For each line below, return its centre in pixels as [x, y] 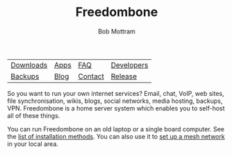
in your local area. [33, 144]
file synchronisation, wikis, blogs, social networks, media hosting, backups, [115, 101]
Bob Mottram [117, 31]
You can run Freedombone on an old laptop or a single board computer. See [116, 129]
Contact [91, 76]
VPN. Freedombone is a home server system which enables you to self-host [116, 108]
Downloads [29, 65]
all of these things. [34, 115]
